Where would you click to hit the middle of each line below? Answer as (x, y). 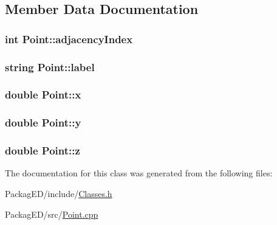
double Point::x (43, 95)
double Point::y (43, 123)
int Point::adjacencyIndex (69, 39)
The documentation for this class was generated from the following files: (139, 173)
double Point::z (43, 151)
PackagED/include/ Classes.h (59, 193)
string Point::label (50, 67)
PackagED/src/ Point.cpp (52, 214)
